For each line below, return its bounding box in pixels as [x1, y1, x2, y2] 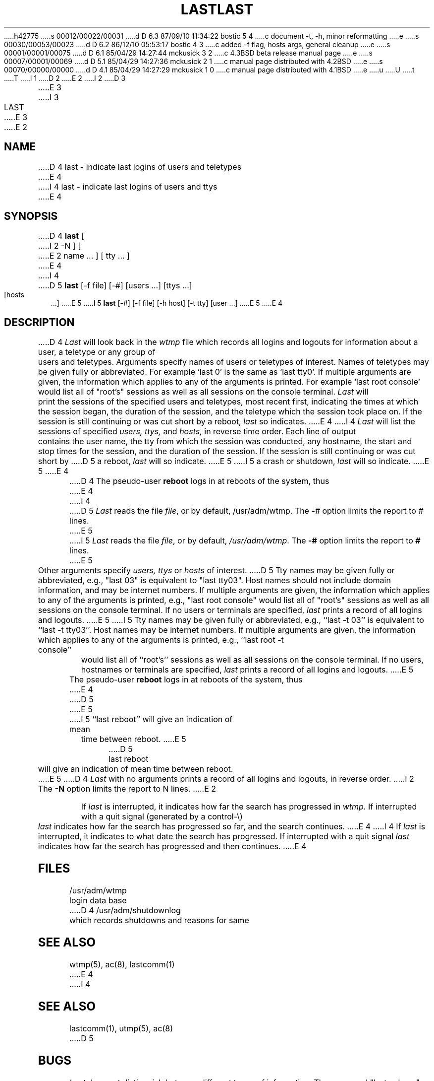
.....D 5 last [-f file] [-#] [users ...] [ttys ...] [38, 280, 192, 291]
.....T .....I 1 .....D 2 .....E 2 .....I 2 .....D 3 [4, 73, 126, 82]
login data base [69, 895, 127, 906]
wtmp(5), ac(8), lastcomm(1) [69, 959, 175, 969]
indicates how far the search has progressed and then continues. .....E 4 [38, 841, 307, 852]
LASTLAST [180, 1, 254, 18]
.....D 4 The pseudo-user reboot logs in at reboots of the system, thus [69, 476, 329, 486]
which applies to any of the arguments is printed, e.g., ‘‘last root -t [38, 635, 284, 645]
